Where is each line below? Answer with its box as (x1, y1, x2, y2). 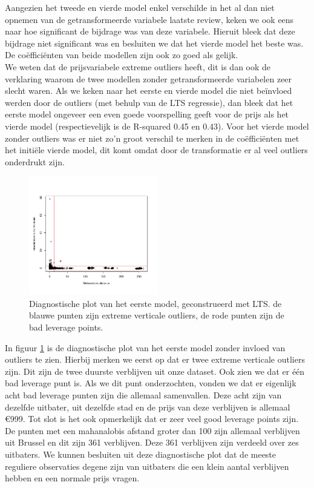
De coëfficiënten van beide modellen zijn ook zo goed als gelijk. (5, 48, 238, 61)
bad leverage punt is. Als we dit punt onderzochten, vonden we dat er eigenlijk (5, 377, 296, 389)
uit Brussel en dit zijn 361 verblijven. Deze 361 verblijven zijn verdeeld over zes (5, 436, 299, 449)
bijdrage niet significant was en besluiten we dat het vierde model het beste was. (5, 36, 304, 49)
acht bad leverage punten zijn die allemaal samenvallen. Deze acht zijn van (5, 389, 282, 401)
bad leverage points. (29, 321, 103, 334)
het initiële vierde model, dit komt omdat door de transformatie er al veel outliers (5, 143, 308, 156)
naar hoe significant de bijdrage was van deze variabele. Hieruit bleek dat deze (5, 25, 295, 38)
